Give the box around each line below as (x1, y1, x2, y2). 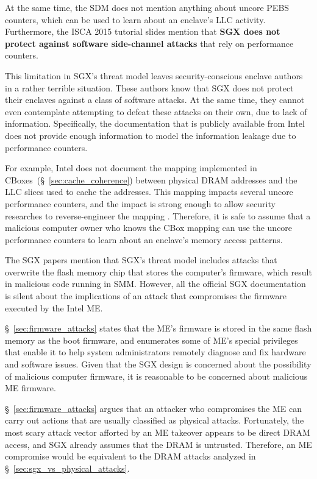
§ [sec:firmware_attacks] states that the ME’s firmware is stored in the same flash (5, 322, 312, 335)
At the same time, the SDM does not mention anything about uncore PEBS (5, 1, 290, 13)
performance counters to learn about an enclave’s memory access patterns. (5, 233, 283, 246)
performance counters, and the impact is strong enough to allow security (5, 197, 276, 210)
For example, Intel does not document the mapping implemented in (5, 161, 257, 174)
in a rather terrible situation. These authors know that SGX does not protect (5, 81, 294, 94)
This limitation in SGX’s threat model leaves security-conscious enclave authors (5, 69, 303, 82)
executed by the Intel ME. (5, 301, 103, 314)
